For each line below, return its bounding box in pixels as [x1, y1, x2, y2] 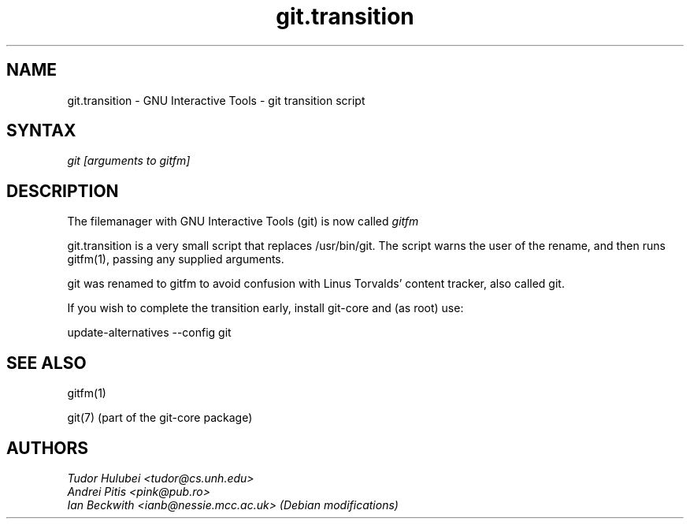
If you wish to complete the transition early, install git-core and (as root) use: [67, 301, 464, 315]
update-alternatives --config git [67, 326, 232, 340]
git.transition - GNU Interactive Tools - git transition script [67, 93, 365, 107]
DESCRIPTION [6, 181, 119, 201]
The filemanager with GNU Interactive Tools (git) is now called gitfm [67, 214, 419, 229]
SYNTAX [6, 121, 76, 141]
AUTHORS [6, 438, 89, 458]
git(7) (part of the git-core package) [67, 411, 253, 425]
